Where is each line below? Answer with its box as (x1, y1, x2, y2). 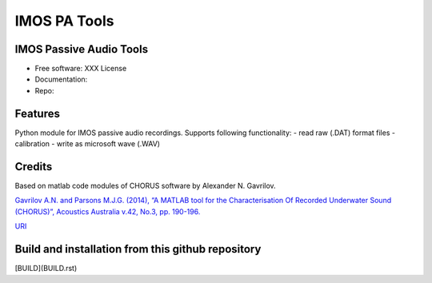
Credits (14, 160, 53, 173)
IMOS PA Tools (14, 12, 114, 30)
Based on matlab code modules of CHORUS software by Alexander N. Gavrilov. (14, 181, 276, 191)
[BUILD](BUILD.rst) (14, 264, 78, 273)
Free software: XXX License (34, 64, 127, 74)
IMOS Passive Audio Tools (14, 42, 148, 56)
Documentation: (34, 74, 88, 84)
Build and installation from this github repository (14, 242, 262, 256)
